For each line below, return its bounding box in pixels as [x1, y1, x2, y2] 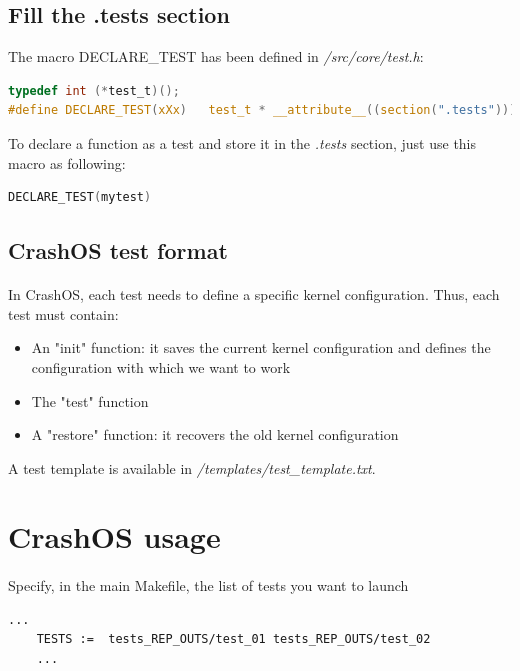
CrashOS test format [8, 235, 228, 266]
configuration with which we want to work [31, 356, 291, 377]
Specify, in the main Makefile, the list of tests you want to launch [8, 575, 409, 596]
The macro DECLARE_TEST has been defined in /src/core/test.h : [8, 46, 424, 67]
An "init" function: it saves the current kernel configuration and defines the [31, 337, 491, 358]
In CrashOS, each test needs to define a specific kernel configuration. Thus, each [8, 284, 500, 305]
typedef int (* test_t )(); [8, 83, 180, 98]
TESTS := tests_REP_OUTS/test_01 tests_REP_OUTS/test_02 [36, 632, 431, 647]
